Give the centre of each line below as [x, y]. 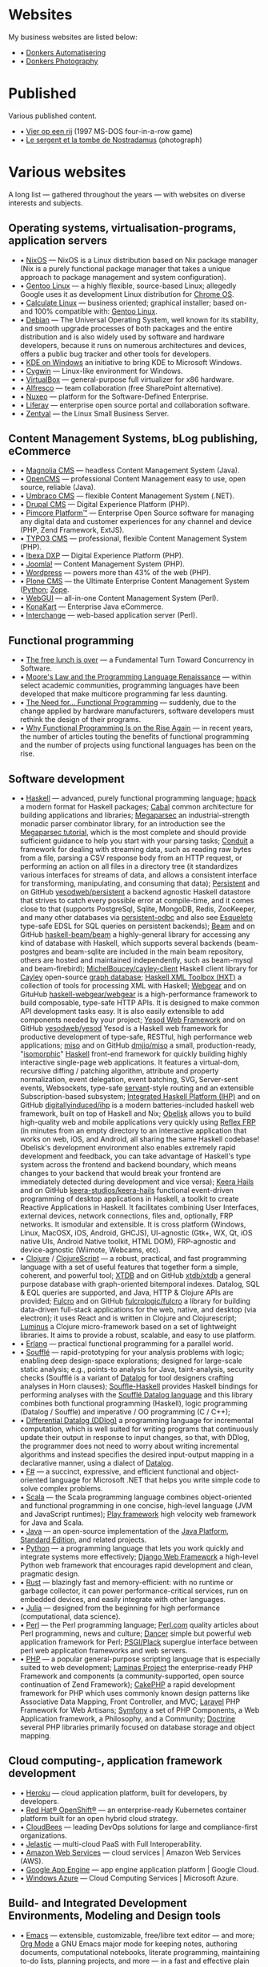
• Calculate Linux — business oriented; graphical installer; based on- [134, 302]
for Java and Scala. [52, 1523]
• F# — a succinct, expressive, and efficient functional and [117, 1472]
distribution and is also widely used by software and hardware [122, 337]
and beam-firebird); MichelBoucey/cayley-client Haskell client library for [139, 969]
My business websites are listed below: [73, 37]
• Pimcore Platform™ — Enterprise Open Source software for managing [137, 513]
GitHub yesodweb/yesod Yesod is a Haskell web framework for [124, 1028]
